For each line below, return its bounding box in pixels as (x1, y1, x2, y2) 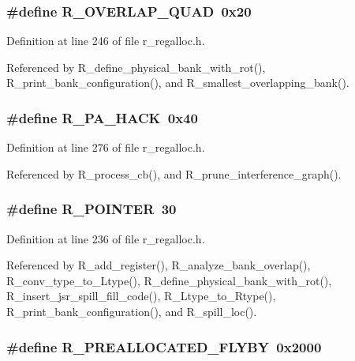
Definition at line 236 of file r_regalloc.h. (6, 230, 205, 246)
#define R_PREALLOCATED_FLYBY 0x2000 (6, 337, 322, 356)
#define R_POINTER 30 (6, 199, 177, 219)
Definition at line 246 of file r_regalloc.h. (6, 32, 205, 49)
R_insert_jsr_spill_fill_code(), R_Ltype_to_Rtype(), (6, 288, 276, 304)
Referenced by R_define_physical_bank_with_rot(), (6, 58, 266, 75)
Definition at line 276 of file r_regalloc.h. (6, 139, 205, 156)
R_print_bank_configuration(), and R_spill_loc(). (6, 303, 257, 319)
